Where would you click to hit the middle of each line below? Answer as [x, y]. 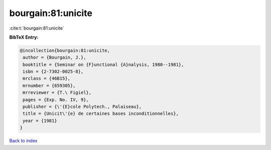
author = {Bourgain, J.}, [54, 57]
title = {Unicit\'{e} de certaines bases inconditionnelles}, [101, 114]
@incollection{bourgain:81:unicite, [65, 50]
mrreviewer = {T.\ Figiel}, [57, 93]
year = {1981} [40, 121]
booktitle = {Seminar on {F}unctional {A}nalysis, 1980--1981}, [103, 64]
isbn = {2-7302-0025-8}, [53, 72]
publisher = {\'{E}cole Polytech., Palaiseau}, [82, 107]
